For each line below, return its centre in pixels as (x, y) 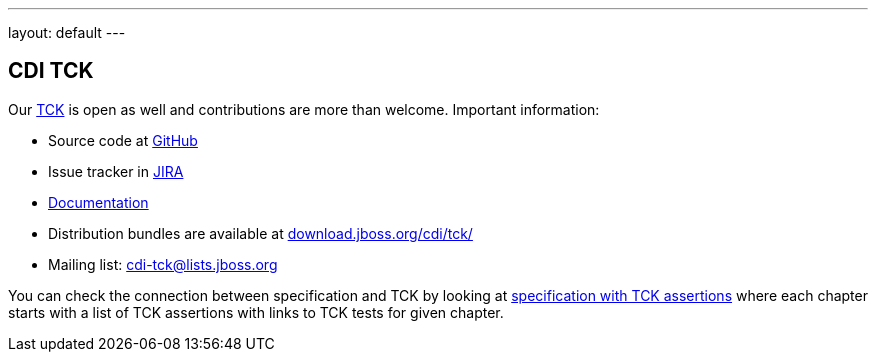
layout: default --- (67, 32)
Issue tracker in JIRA (116, 171)
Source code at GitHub (123, 140)
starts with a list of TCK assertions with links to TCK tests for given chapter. (256, 312)
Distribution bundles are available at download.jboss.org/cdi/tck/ (260, 233)
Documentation (98, 202)
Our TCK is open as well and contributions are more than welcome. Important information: (304, 109)
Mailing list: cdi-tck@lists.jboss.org (163, 264)
